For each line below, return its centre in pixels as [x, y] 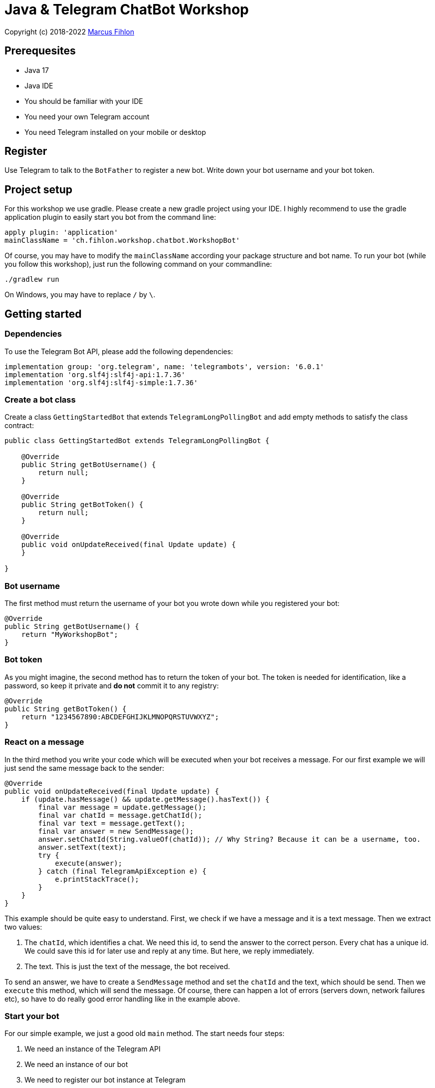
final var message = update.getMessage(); [122, 807]
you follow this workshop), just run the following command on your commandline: [138, 264]
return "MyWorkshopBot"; [70, 634]
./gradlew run [32, 279]
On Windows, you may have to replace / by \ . [80, 295]
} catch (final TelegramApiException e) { [122, 871]
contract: [19, 426]
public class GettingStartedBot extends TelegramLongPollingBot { [137, 441]
